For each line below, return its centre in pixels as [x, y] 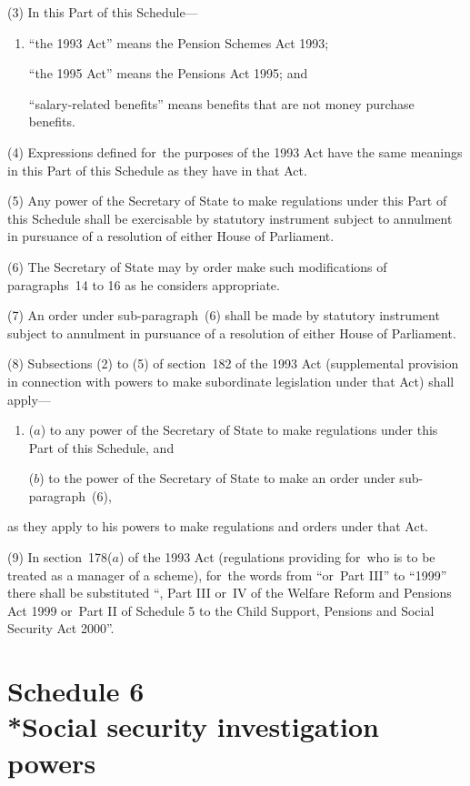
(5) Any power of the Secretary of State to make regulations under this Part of [227, 201]
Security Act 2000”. [61, 628]
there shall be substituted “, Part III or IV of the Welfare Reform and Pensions [230, 593]
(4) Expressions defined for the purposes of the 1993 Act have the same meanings [235, 151]
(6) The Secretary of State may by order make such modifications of [197, 266]
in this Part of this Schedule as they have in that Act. [157, 170]
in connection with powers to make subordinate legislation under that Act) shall [231, 381]
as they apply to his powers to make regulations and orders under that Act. [218, 526]
